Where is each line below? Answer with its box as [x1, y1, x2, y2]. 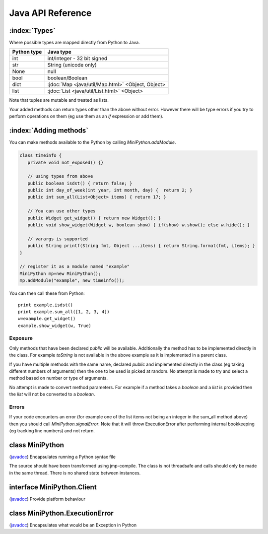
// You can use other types [27, 208, 96, 214]
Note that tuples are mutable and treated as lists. [9, 97, 109, 103]
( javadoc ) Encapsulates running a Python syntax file [9, 454, 116, 460]
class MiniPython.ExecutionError [9, 509, 114, 517]
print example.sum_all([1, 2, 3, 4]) [18, 309, 110, 315]
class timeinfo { [19, 153, 62, 158]
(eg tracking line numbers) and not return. [9, 428, 95, 434]
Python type [12, 49, 42, 56]
